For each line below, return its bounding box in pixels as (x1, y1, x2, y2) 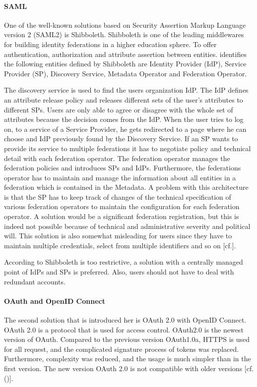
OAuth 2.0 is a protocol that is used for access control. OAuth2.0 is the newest (4, 324, 244, 334)
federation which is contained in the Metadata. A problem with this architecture (4, 182, 249, 192)
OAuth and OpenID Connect (4, 295, 105, 306)
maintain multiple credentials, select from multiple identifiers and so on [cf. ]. (4, 240, 236, 250)
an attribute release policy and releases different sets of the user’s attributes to (4, 94, 243, 105)
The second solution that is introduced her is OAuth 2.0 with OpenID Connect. (4, 315, 247, 325)
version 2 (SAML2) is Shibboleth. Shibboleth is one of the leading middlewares (4, 29, 244, 40)
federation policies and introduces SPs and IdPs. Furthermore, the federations (4, 163, 241, 173)
